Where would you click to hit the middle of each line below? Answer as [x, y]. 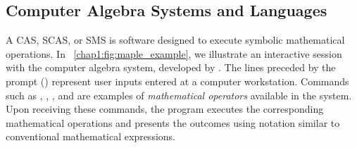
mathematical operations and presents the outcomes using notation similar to [173, 122]
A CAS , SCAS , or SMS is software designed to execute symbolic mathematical [175, 40]
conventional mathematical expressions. [90, 136]
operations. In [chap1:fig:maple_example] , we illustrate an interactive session [174, 53]
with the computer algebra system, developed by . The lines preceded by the [171, 67]
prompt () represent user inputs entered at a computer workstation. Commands [177, 81]
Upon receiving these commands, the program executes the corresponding [165, 109]
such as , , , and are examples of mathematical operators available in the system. [179, 95]
